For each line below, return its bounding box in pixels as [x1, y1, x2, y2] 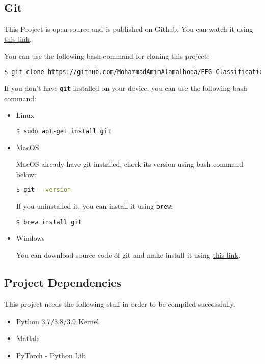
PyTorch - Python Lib [16, 350, 86, 360]
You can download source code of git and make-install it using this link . [16, 250, 241, 260]
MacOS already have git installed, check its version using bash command [16, 159, 244, 169]
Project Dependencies [4, 275, 121, 290]
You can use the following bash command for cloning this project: [4, 51, 209, 61]
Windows [16, 232, 45, 243]
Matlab [16, 333, 39, 344]
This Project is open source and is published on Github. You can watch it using [4, 23, 253, 34]
